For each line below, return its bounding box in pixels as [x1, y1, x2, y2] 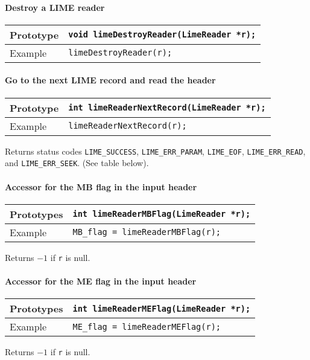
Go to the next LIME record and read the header [5, 74, 216, 86]
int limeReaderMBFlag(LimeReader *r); [72, 209, 251, 219]
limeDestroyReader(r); [68, 48, 172, 58]
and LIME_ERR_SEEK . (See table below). [5, 156, 149, 169]
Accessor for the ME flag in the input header [5, 274, 197, 287]
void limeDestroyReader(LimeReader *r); [68, 30, 256, 40]
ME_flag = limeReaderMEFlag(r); [72, 321, 221, 332]
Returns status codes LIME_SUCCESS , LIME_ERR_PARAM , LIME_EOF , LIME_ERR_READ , [5, 144, 306, 157]
